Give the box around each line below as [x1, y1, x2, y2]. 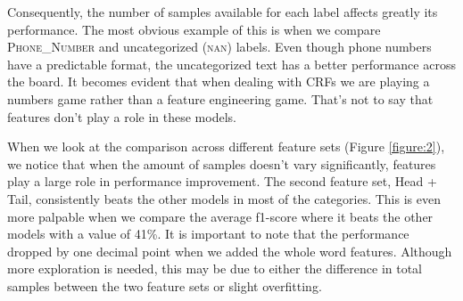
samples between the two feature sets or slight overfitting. [7, 276, 322, 295]
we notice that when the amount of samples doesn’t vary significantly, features [7, 154, 436, 173]
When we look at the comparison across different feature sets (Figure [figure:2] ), [7, 137, 445, 156]
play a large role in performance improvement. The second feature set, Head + [7, 172, 437, 191]
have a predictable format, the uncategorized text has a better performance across [7, 54, 456, 73]
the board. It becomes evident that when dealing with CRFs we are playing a [7, 72, 430, 91]
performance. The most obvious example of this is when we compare [7, 20, 381, 38]
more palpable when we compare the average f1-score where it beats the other [7, 207, 434, 225]
